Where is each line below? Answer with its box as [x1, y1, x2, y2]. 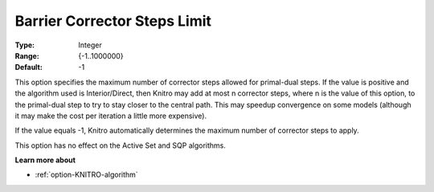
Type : [14, 40, 35, 50]
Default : [14, 63, 43, 72]
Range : [14, 51, 39, 60]
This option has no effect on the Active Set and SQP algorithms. [14, 141, 227, 150]
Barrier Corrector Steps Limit [14, 12, 212, 30]
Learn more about [14, 155, 76, 165]
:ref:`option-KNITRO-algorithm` [35, 170, 138, 180]
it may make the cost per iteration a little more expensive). [14, 111, 207, 121]
